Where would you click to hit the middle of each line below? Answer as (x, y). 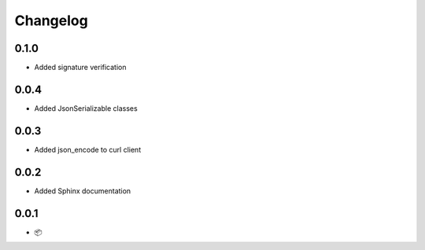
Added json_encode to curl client (88, 149)
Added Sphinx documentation (83, 191)
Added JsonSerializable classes (86, 108)
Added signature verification (80, 68)
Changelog (51, 20)
